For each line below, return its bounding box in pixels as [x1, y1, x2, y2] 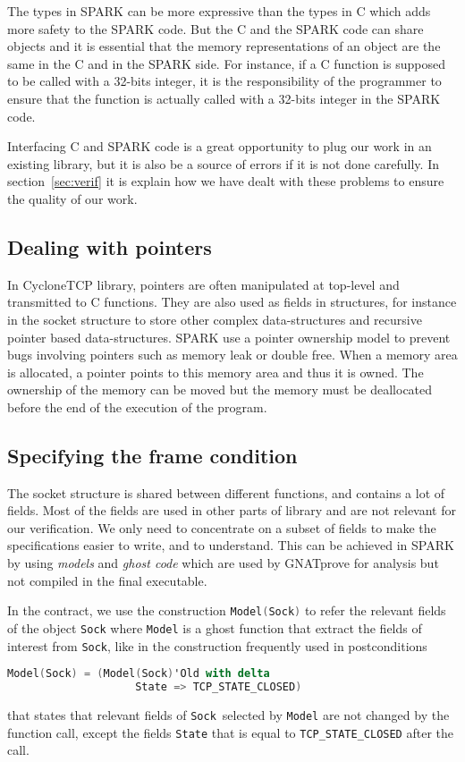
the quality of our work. [7, 189, 138, 207]
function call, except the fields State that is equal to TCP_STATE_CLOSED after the [7, 723, 453, 741]
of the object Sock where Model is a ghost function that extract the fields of [7, 618, 422, 637]
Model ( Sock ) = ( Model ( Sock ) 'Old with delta [7, 667, 270, 681]
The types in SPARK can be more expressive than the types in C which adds [7, 2, 431, 20]
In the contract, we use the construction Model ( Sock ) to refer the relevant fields [7, 601, 446, 620]
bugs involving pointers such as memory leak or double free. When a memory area [7, 345, 458, 364]
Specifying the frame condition [7, 441, 298, 469]
